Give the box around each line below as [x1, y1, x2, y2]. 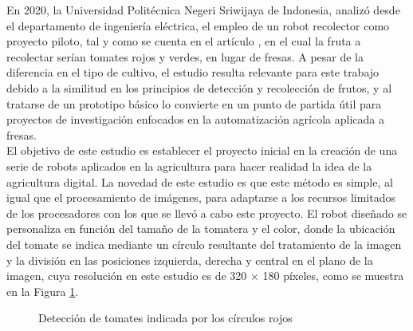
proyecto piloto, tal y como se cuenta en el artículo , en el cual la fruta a [6, 33, 361, 49]
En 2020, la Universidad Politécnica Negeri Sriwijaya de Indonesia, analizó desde [6, 2, 400, 18]
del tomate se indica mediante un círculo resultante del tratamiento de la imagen [6, 235, 402, 252]
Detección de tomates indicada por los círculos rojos [38, 309, 293, 326]
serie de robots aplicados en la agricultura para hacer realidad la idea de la [6, 157, 372, 174]
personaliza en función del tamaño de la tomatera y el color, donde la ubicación [6, 220, 395, 237]
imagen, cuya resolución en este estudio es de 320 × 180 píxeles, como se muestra [6, 267, 404, 284]
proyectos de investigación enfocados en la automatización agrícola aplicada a [6, 111, 384, 128]
